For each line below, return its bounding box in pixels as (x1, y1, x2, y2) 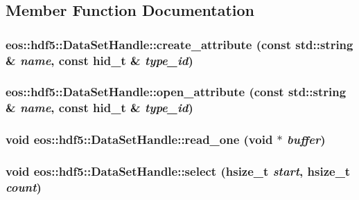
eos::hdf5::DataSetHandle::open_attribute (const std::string (6, 83, 347, 100)
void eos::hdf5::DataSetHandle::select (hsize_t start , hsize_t (6, 163, 351, 180)
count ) (6, 179, 42, 195)
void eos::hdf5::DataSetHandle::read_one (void (6, 131, 273, 148)
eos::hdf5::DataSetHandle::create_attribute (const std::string (6, 35, 353, 53)
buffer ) (287, 131, 326, 148)
